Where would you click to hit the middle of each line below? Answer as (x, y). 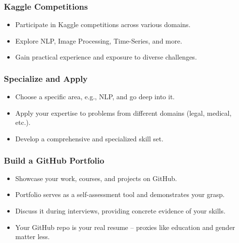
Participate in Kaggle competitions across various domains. (103, 24)
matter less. (32, 236)
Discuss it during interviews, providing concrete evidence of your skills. (120, 211)
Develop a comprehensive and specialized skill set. (89, 138)
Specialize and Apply (46, 78)
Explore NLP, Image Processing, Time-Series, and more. (99, 40)
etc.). (23, 122)
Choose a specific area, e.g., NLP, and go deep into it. (95, 97)
